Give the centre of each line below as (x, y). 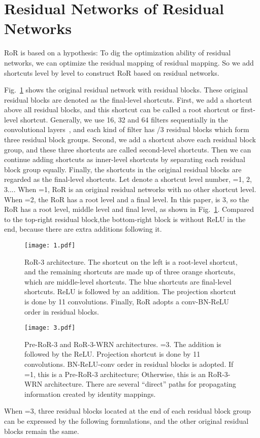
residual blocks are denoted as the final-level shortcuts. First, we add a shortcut (128, 99)
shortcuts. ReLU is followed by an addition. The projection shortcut (130, 291)
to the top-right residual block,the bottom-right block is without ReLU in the (125, 219)
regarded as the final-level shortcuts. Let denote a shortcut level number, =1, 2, (128, 179)
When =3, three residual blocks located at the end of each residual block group (127, 411)
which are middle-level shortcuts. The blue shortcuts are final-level (128, 281)
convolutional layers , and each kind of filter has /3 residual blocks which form (127, 129)
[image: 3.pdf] (50, 328)
